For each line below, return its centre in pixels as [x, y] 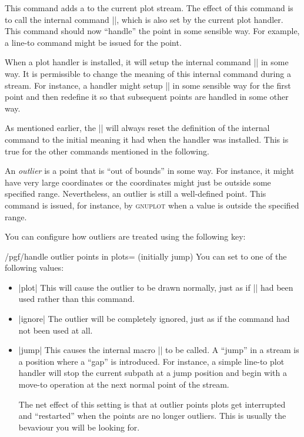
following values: [34, 268]
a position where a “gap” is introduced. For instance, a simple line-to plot [151, 361]
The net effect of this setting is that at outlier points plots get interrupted [152, 404]
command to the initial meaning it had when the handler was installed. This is [147, 139]
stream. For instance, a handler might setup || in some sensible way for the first [148, 85]
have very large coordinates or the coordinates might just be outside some [138, 182]
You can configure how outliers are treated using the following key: [125, 236]
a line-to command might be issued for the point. [93, 42]
